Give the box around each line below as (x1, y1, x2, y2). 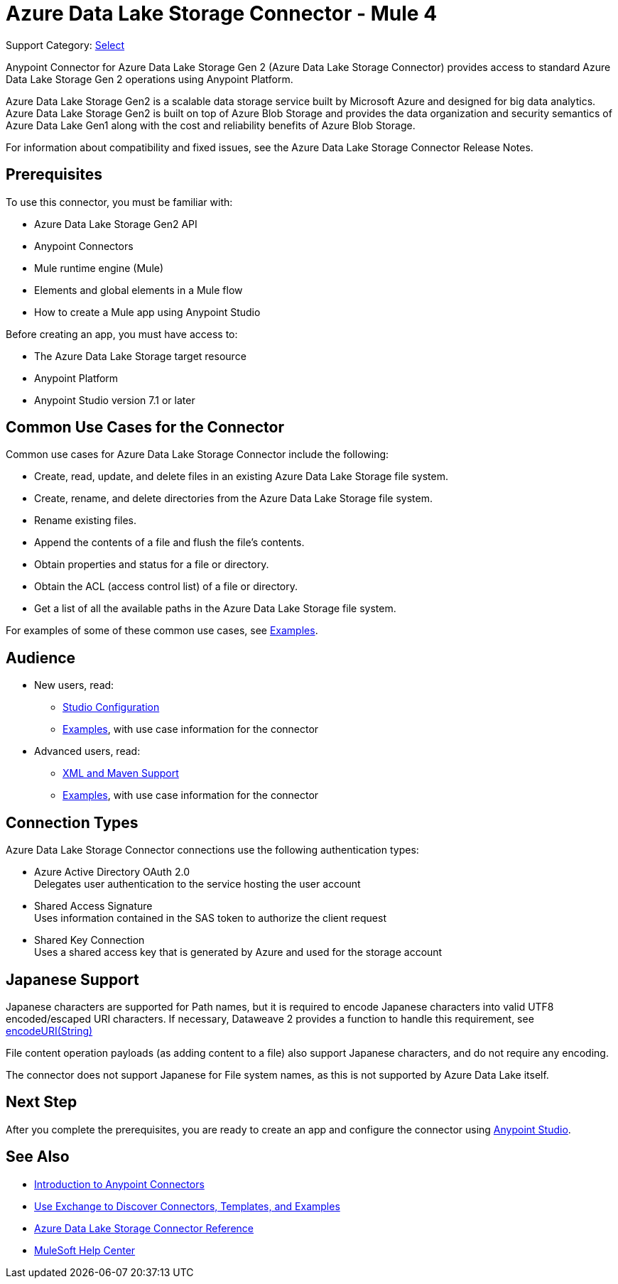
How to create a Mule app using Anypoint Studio (34, 305, 261, 318)
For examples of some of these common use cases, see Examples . (6, 624, 318, 637)
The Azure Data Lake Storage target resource (34, 349, 246, 362)
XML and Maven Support (63, 767, 179, 780)
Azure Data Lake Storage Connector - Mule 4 (6, 1, 438, 26)
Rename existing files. (34, 514, 137, 527)
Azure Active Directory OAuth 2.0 (34, 866, 190, 878)
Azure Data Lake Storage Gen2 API (34, 217, 197, 230)
